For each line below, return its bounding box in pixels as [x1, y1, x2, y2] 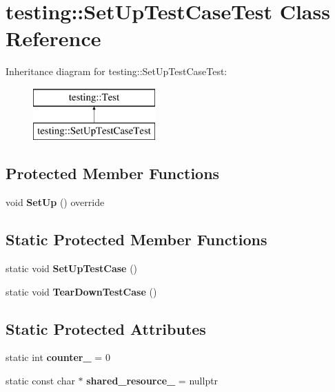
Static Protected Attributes [6, 318, 206, 339]
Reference [6, 24, 101, 52]
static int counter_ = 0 [6, 350, 110, 364]
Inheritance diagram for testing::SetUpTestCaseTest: [6, 64, 227, 79]
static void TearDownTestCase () [6, 284, 157, 298]
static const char [6, 373, 75, 388]
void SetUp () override [6, 195, 105, 209]
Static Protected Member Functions [6, 229, 267, 250]
